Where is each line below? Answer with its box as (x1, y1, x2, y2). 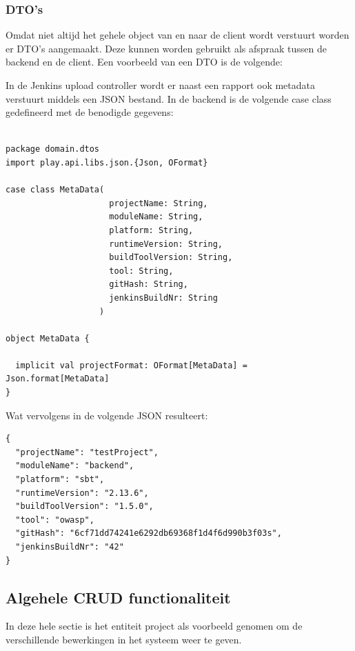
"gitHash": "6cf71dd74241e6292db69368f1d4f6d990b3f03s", (15, 528, 282, 539)
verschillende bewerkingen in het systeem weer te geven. (6, 632, 242, 646)
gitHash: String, (109, 279, 188, 290)
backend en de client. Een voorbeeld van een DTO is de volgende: (6, 54, 283, 69)
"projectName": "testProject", (15, 447, 159, 457)
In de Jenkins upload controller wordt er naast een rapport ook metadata (6, 78, 315, 92)
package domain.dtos (6, 144, 100, 154)
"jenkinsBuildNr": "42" (15, 542, 124, 552)
